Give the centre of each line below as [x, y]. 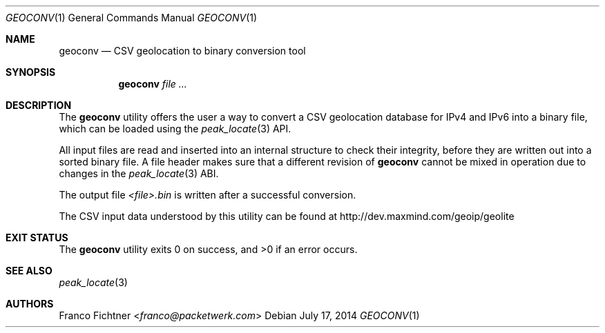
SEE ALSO [29, 271]
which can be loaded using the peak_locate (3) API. [175, 129]
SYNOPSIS [31, 72]
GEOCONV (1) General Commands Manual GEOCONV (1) [132, 18]
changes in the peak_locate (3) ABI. [139, 173]
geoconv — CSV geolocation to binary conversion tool [182, 51]
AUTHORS [30, 304]
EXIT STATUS [37, 238]
